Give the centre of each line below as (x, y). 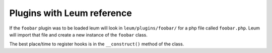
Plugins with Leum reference (71, 13)
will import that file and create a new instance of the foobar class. (79, 34)
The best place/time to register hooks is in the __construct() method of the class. (97, 44)
